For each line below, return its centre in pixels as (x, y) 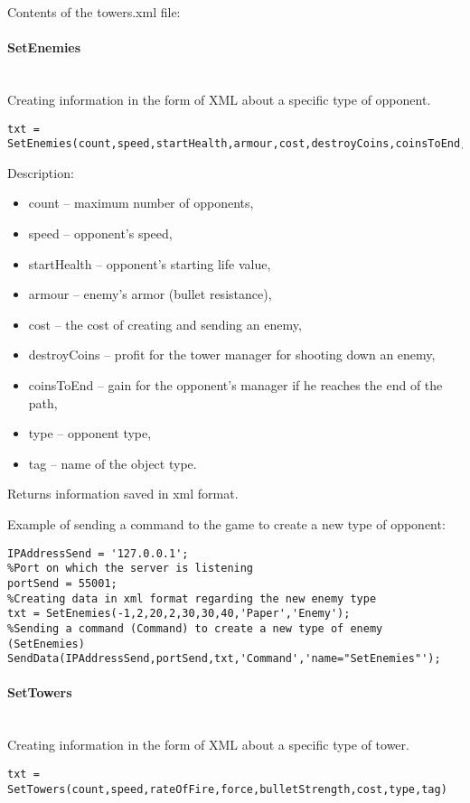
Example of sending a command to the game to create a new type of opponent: (226, 524)
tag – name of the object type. (113, 463)
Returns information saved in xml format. (123, 494)
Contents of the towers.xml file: (94, 12)
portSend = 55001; (62, 583)
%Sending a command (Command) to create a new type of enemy (195, 628)
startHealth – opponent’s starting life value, (150, 263)
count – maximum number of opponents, (141, 203)
